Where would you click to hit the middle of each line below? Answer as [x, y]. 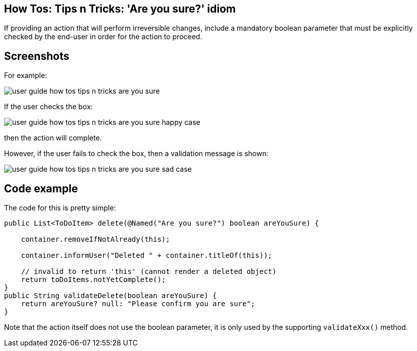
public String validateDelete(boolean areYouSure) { [111, 296]
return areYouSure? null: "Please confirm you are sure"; [138, 304]
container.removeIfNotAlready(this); [95, 239]
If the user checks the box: [48, 107]
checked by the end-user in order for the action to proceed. [103, 37]
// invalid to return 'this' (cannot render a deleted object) [149, 272]
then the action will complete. [53, 138]
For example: [26, 76]
